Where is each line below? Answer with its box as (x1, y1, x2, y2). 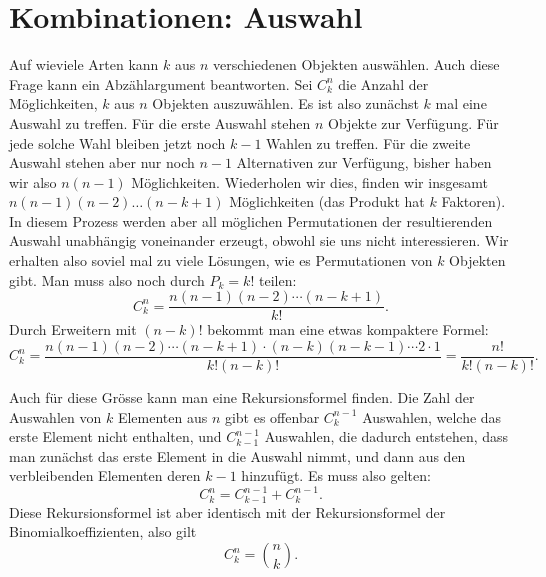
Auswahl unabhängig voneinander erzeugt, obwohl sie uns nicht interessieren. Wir (9, 230, 509, 251)
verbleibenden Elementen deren (9, 465, 201, 486)
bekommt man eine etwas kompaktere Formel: (207, 319, 489, 340)
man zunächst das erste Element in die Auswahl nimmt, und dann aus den (9, 445, 466, 466)
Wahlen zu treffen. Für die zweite (266, 132, 471, 153)
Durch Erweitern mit (9, 319, 137, 340)
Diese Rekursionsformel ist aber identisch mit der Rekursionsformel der (9, 501, 446, 522)
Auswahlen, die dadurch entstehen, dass (264, 426, 509, 447)
